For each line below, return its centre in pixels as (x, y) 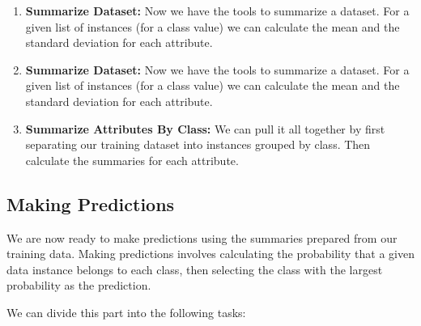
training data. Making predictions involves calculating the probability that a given (210, 254)
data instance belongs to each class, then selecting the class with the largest (195, 269)
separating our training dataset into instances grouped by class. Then (198, 144)
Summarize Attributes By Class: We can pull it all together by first (205, 128)
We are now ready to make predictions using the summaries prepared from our (202, 237)
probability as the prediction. (79, 285)
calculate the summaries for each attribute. (132, 160)
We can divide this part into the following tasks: (126, 312)
